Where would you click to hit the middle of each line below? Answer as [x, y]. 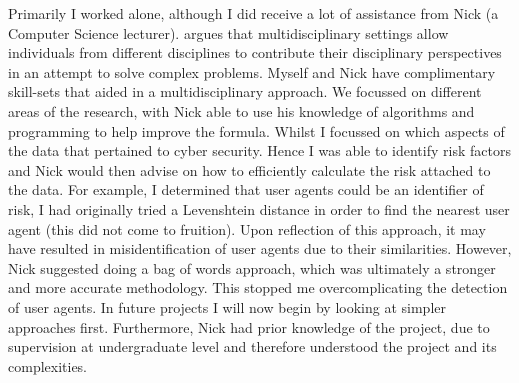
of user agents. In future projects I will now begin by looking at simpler [227, 306]
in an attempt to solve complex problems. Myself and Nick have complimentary [252, 71]
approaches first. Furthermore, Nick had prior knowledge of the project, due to [249, 326]
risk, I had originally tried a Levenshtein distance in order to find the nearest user [259, 208]
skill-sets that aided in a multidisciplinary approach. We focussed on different [245, 91]
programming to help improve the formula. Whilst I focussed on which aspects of [256, 130]
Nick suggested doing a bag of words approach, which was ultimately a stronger [252, 267]
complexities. [48, 365]
